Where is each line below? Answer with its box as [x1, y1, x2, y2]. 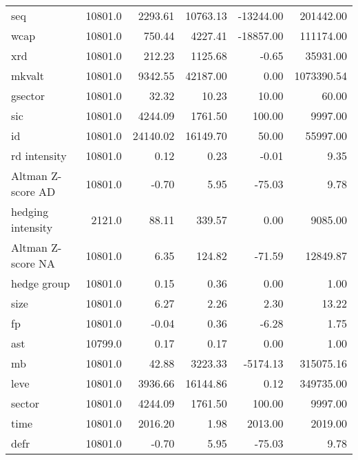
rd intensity [11, 148, 67, 163]
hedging [11, 203, 49, 219]
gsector [11, 88, 45, 103]
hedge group [11, 275, 70, 291]
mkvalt [11, 68, 45, 83]
